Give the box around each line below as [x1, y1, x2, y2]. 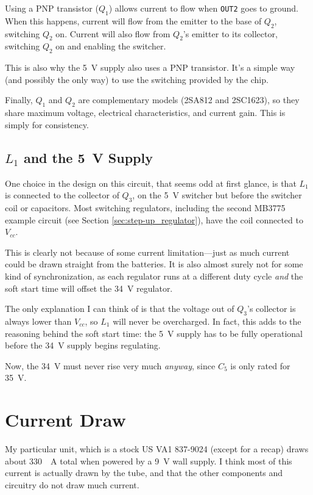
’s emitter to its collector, [183, 27, 278, 40]
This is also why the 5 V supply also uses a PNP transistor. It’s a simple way [5, 61, 295, 74]
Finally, [5, 93, 33, 106]
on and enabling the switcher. [55, 40, 166, 52]
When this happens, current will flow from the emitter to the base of [5, 14, 262, 27]
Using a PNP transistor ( [5, 2, 99, 14]
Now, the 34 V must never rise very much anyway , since [5, 359, 216, 372]
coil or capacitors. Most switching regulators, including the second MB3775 [5, 201, 286, 214]
